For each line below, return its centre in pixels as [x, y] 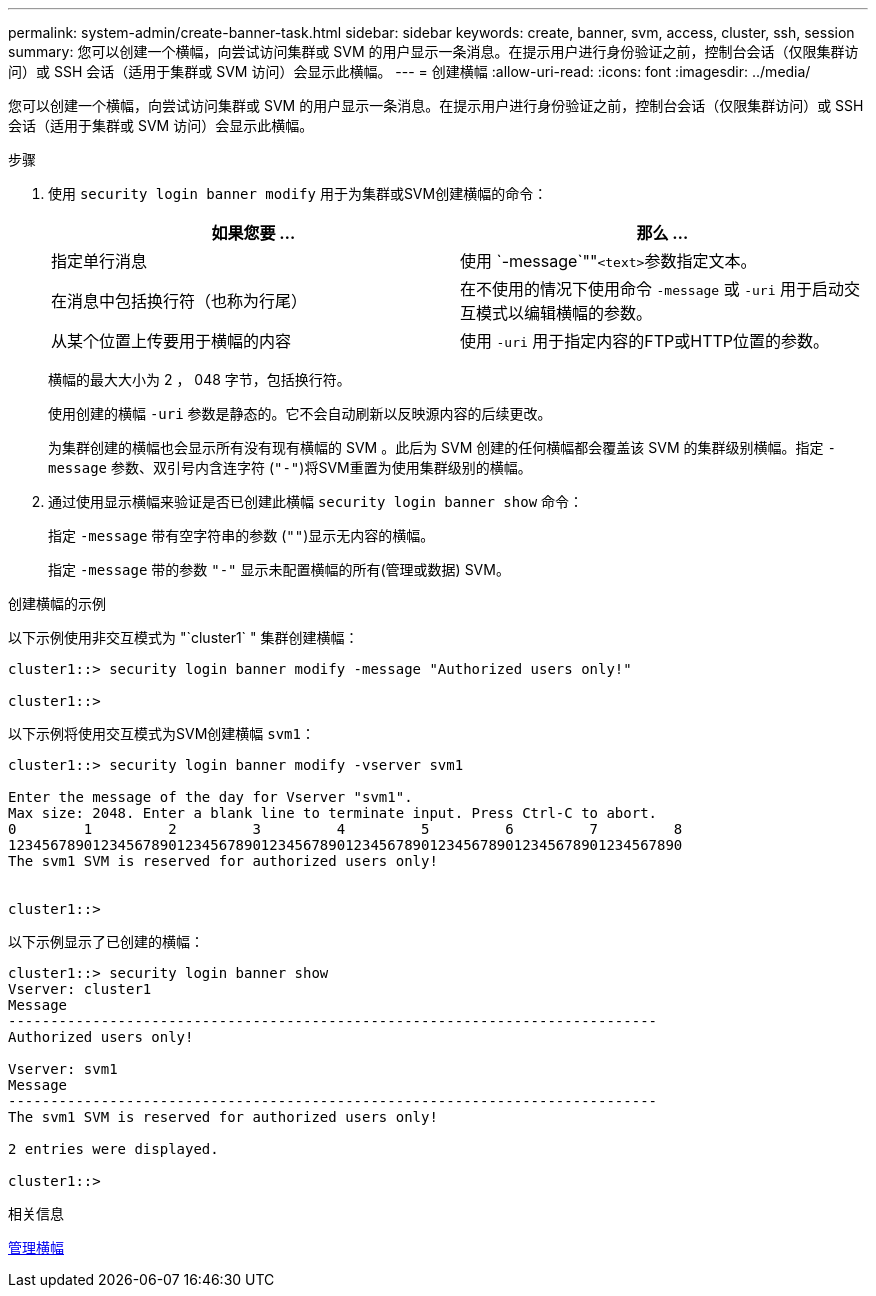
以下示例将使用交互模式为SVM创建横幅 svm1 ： [161, 733]
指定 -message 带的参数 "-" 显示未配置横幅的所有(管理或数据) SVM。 [279, 569]
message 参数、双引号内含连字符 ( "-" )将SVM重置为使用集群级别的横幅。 [290, 467]
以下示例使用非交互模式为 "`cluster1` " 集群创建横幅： [183, 637]
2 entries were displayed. [113, 1149]
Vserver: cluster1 [80, 989]
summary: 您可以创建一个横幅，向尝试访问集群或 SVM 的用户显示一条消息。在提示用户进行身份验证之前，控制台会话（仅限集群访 [433, 51]
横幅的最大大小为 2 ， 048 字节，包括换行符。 [199, 379]
